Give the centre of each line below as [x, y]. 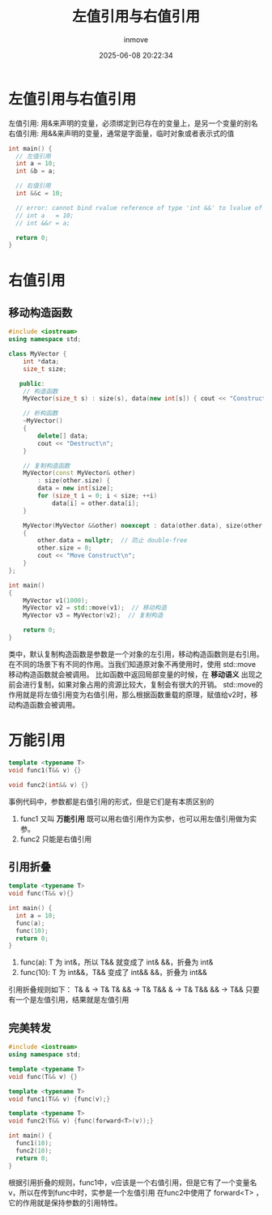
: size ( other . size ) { [74, 481]
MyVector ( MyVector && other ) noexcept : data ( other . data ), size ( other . [144, 525]
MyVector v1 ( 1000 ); [56, 601]
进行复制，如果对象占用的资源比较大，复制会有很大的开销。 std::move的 [142, 684]
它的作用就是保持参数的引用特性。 [65, 1202]
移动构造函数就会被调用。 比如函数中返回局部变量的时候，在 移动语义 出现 [132, 674]
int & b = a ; [36, 171]
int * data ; [41, 362]
